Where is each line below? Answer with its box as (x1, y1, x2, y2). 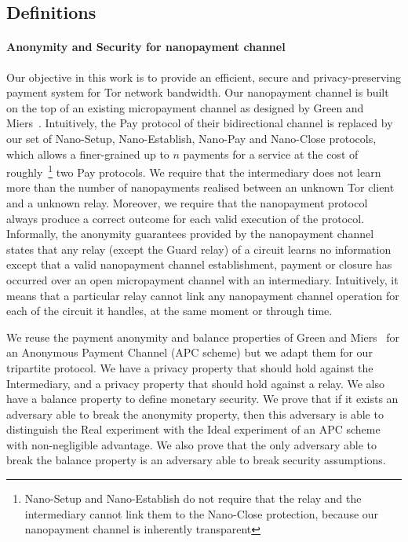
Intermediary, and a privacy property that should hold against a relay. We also (6, 375, 384, 391)
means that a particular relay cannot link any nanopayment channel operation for (6, 287, 399, 303)
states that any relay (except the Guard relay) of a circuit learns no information (6, 240, 392, 257)
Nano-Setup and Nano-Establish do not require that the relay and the (24, 490, 362, 507)
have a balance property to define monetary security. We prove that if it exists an (6, 390, 399, 407)
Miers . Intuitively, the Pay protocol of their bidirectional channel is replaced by (6, 115, 393, 131)
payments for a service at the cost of (183, 145, 359, 162)
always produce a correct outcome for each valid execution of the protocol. (6, 210, 365, 226)
